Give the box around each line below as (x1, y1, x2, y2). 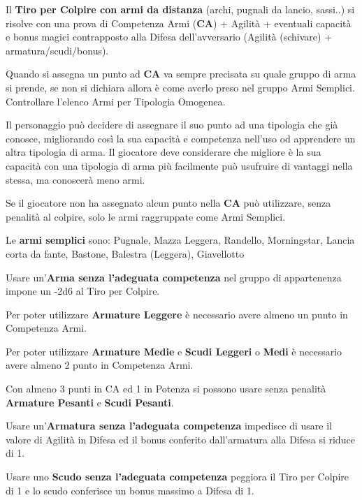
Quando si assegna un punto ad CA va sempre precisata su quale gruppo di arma (6, 66, 356, 81)
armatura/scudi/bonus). (6, 43, 109, 57)
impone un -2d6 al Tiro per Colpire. (6, 284, 160, 298)
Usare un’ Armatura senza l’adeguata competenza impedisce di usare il (6, 418, 332, 433)
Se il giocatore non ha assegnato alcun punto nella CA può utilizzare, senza (6, 196, 331, 210)
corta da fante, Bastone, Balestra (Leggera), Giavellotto (6, 246, 245, 260)
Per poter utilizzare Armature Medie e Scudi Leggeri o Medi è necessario (6, 344, 342, 358)
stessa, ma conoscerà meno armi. (6, 172, 145, 186)
